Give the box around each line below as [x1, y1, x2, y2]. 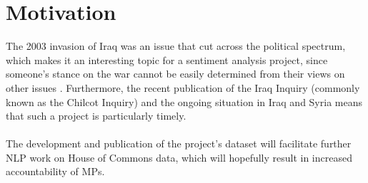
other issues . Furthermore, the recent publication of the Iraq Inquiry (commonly [6, 80, 360, 95]
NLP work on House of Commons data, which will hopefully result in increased [6, 150, 352, 164]
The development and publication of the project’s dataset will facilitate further [6, 136, 352, 151]
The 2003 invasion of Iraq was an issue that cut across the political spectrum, [6, 38, 346, 53]
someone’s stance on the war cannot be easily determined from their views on [6, 66, 345, 81]
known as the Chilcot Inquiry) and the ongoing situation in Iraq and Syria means [6, 94, 362, 109]
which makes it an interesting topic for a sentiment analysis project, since [6, 52, 328, 67]
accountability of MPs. [6, 164, 105, 179]
